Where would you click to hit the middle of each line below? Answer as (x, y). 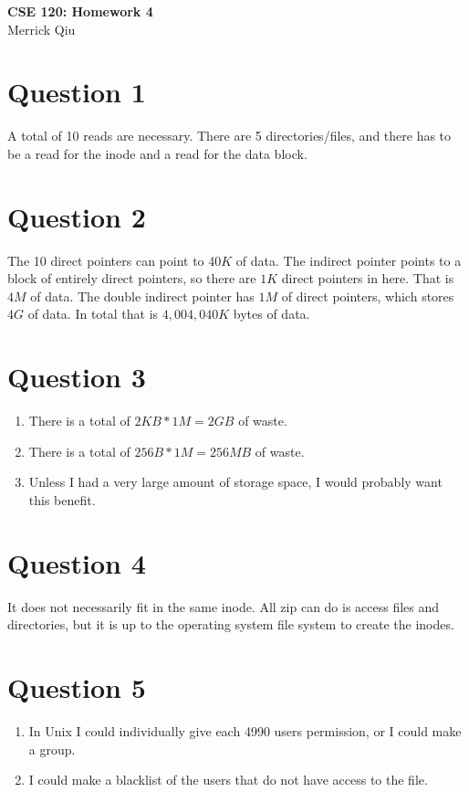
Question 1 (77, 92)
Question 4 (77, 562)
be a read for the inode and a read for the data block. (157, 153)
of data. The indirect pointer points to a (349, 260)
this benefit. (62, 499)
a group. (52, 749)
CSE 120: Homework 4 (80, 11)
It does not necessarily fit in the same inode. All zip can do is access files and (224, 606)
